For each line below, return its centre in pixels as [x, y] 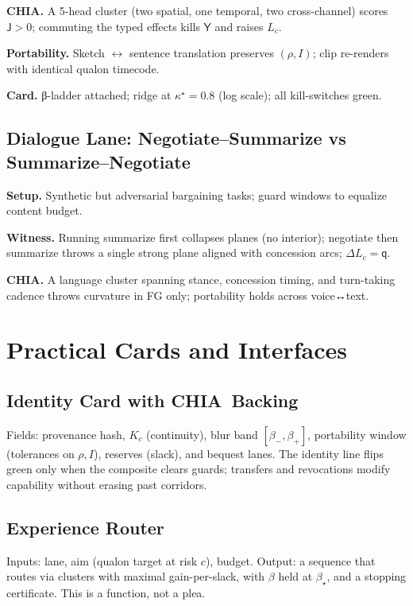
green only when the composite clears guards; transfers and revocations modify [199, 469]
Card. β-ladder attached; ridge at [89, 95]
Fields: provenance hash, [66, 434]
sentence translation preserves [201, 53]
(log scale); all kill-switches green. [300, 95]
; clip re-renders [351, 53]
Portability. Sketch [56, 53]
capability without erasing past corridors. [107, 484]
